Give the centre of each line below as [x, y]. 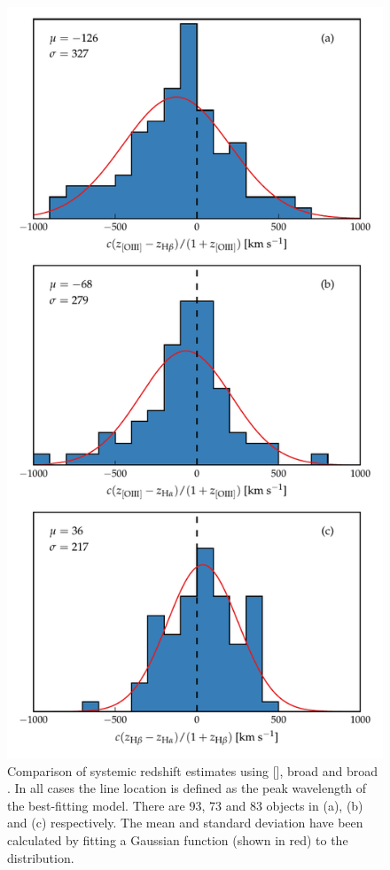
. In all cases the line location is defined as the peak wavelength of [187, 788]
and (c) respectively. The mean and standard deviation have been [185, 823]
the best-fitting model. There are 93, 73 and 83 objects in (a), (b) [185, 805]
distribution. [41, 857]
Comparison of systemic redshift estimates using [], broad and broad [192, 770]
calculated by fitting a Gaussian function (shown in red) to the [178, 839]
